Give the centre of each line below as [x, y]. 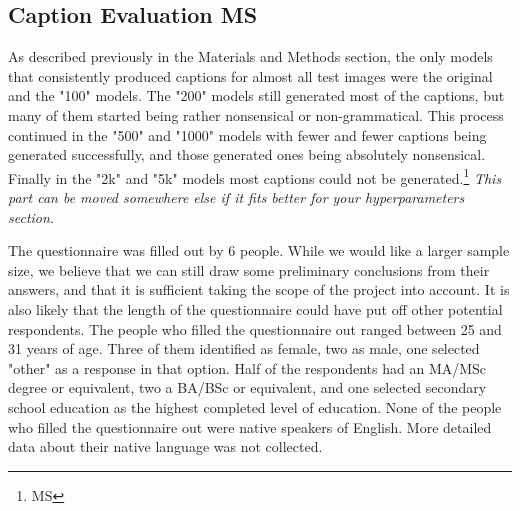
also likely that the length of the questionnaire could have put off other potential [255, 308]
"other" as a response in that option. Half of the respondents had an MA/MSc [247, 367]
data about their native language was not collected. [165, 446]
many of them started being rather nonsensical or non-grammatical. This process [256, 114]
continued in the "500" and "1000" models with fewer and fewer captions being [247, 134]
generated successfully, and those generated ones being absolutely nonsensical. [247, 154]
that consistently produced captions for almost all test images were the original [250, 75]
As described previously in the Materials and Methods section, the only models [250, 56]
